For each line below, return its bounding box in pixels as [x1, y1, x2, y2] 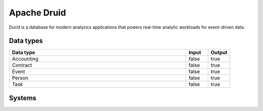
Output [210, 49, 227, 56]
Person [12, 75, 29, 81]
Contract [12, 62, 33, 69]
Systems [9, 94, 37, 102]
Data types [9, 37, 43, 45]
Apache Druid [9, 7, 66, 18]
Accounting [12, 56, 38, 63]
